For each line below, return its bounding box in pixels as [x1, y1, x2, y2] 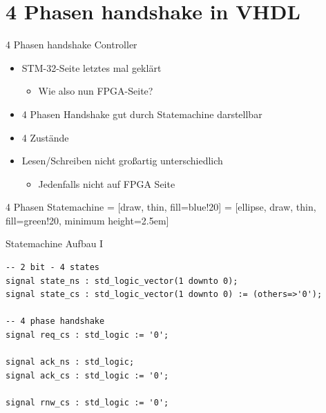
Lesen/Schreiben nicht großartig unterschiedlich [21, 153, 223, 168]
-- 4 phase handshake [6, 316, 105, 327]
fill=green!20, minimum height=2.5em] [6, 213, 169, 227]
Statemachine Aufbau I [6, 236, 104, 251]
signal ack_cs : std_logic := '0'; [6, 370, 169, 381]
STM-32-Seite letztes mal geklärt [21, 60, 162, 75]
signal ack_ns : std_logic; [6, 357, 135, 367]
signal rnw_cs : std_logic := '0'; [6, 398, 169, 407]
